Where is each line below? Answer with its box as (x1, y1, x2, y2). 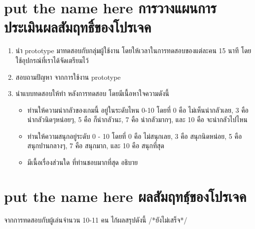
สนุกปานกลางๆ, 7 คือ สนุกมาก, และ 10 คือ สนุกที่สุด (27, 140, 164, 151)
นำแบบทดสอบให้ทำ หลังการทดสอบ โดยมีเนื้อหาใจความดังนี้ (15, 88, 170, 98)
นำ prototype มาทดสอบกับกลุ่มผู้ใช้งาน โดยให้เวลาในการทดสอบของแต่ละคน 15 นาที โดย (15, 45, 252, 56)
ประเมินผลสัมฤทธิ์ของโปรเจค (4, 17, 151, 37)
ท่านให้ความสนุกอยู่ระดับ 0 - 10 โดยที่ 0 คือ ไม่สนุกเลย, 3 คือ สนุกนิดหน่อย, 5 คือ (27, 131, 242, 141)
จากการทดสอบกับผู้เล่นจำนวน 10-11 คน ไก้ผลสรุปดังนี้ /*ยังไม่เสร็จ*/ (4, 214, 187, 225)
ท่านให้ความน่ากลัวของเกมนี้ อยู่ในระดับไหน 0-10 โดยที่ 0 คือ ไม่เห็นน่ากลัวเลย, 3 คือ (27, 104, 249, 115)
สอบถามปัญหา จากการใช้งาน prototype (15, 71, 121, 82)
